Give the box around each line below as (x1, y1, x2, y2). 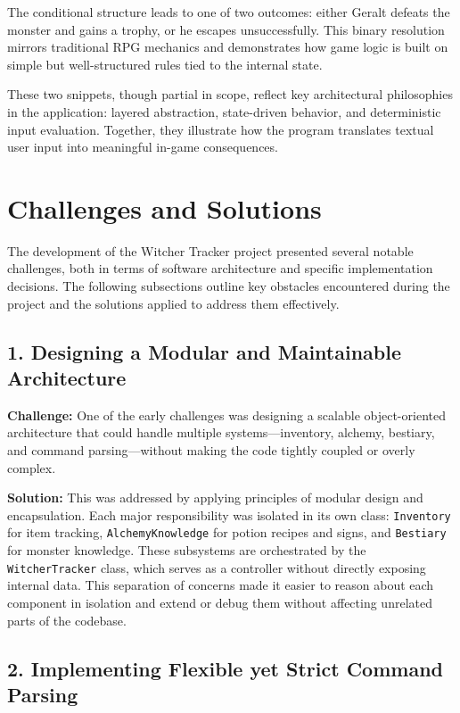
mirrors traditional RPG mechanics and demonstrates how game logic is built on (7, 37, 448, 56)
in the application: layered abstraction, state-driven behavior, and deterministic (7, 102, 441, 120)
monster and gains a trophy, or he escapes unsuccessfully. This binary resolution (7, 20, 445, 38)
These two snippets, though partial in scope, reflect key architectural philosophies (7, 85, 453, 104)
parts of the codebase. (7, 610, 127, 629)
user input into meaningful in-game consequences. (7, 137, 278, 156)
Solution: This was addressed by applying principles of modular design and (7, 488, 423, 507)
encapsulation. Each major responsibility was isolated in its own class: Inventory (7, 505, 451, 524)
